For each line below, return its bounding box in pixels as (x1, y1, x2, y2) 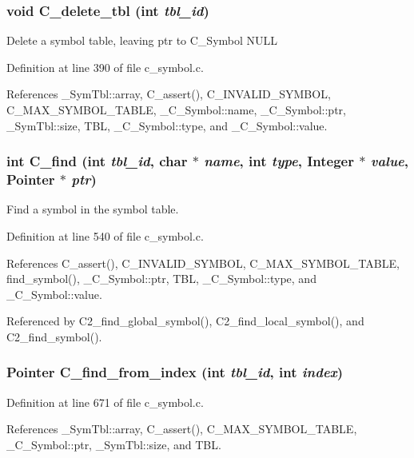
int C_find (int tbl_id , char (6, 151, 188, 171)
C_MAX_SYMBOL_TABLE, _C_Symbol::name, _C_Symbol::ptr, (6, 102, 346, 117)
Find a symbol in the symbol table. (6, 201, 179, 217)
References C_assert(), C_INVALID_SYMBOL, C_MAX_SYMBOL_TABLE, (6, 254, 400, 271)
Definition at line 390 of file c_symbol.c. (6, 58, 204, 75)
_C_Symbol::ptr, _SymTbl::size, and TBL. (6, 436, 221, 452)
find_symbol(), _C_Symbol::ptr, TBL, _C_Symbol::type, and (6, 270, 316, 287)
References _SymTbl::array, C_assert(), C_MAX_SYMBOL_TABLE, (6, 420, 357, 437)
